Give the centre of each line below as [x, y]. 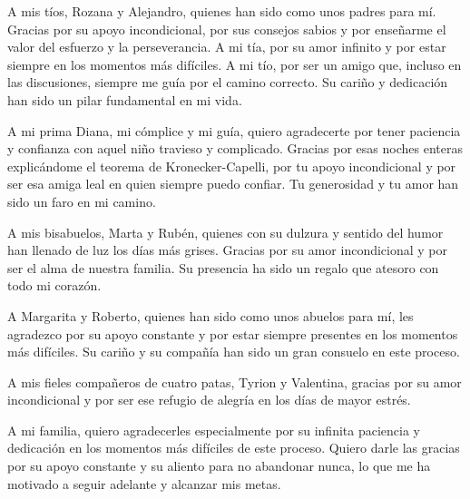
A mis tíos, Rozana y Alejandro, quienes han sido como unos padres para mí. [222, 11]
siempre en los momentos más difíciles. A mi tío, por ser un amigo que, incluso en [235, 64]
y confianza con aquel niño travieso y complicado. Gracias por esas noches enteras [235, 148]
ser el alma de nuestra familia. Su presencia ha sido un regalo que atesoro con [223, 267]
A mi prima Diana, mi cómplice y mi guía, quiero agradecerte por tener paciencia [234, 130]
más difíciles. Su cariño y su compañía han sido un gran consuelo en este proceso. [234, 352]
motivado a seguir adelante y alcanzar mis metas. [144, 483]
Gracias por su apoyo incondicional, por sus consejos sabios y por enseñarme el [227, 29]
